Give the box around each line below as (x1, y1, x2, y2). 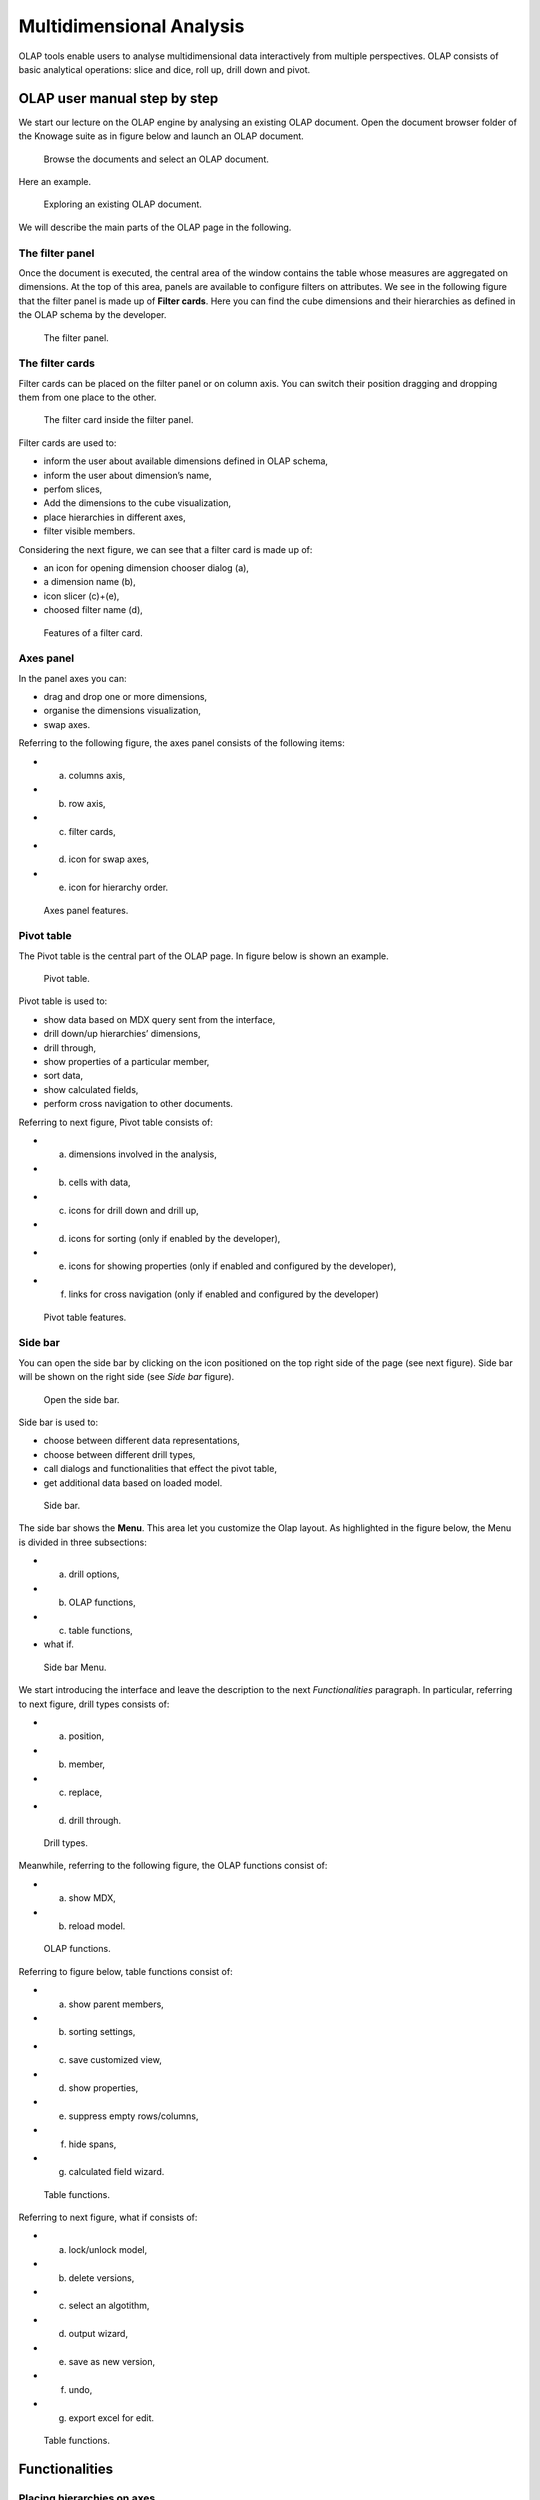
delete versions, (68, 2271, 135, 2284)
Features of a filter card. (43, 626, 144, 639)
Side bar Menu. (43, 1661, 107, 1673)
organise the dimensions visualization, (43, 705, 202, 717)
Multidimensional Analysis (18, 15, 245, 37)
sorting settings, (68, 2026, 136, 2038)
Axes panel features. (43, 904, 129, 916)
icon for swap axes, (68, 853, 150, 865)
